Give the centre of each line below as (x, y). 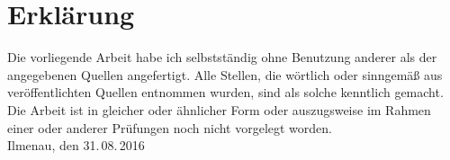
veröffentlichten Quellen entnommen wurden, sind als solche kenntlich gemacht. (225, 92)
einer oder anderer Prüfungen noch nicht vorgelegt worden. (170, 127)
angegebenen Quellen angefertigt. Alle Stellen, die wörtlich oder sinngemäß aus (225, 74)
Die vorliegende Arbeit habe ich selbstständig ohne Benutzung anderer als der (222, 57)
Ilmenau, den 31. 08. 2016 (76, 145)
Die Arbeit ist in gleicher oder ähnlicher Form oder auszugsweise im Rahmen (219, 109)
